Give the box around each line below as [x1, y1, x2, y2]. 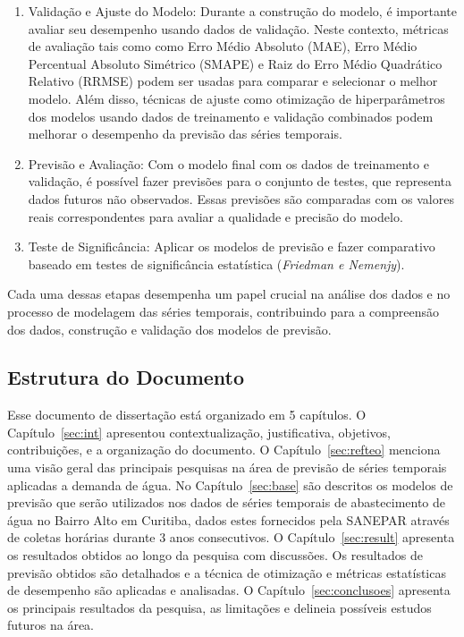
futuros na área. [7, 616, 95, 634]
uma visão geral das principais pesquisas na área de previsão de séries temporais [7, 458, 447, 477]
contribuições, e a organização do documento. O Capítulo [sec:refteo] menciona [7, 440, 441, 459]
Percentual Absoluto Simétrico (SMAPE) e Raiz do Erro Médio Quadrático [28, 54, 443, 72]
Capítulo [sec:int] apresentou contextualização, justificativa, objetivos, [7, 422, 391, 441]
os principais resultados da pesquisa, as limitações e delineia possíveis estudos [7, 598, 432, 616]
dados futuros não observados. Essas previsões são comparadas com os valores [28, 189, 454, 208]
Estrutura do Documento [7, 363, 245, 391]
